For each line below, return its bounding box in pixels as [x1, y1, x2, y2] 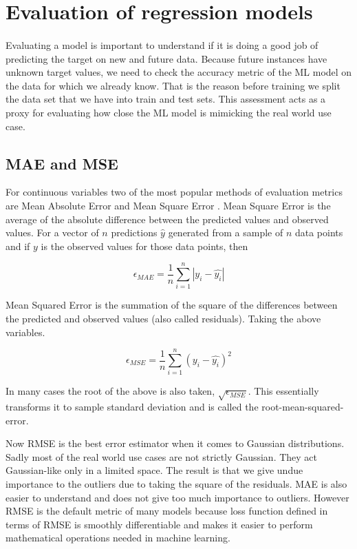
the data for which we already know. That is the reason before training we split [6, 78, 340, 92]
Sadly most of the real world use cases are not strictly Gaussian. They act [6, 449, 318, 464]
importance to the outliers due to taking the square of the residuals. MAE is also [6, 477, 347, 491]
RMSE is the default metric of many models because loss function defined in [6, 504, 328, 518]
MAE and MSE [6, 152, 118, 174]
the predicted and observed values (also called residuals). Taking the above [6, 311, 321, 326]
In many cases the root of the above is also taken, [6, 384, 215, 398]
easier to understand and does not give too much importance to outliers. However [6, 490, 349, 504]
